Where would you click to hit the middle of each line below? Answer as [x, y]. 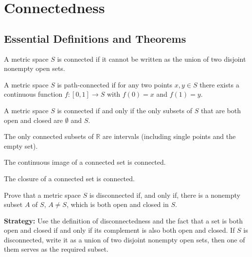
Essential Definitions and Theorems [95, 38]
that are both [221, 110]
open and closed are [34, 120]
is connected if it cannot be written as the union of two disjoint [152, 59]
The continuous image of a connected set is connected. [85, 162]
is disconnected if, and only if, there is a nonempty [165, 195]
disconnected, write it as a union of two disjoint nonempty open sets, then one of [125, 239]
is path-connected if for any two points [115, 84]
